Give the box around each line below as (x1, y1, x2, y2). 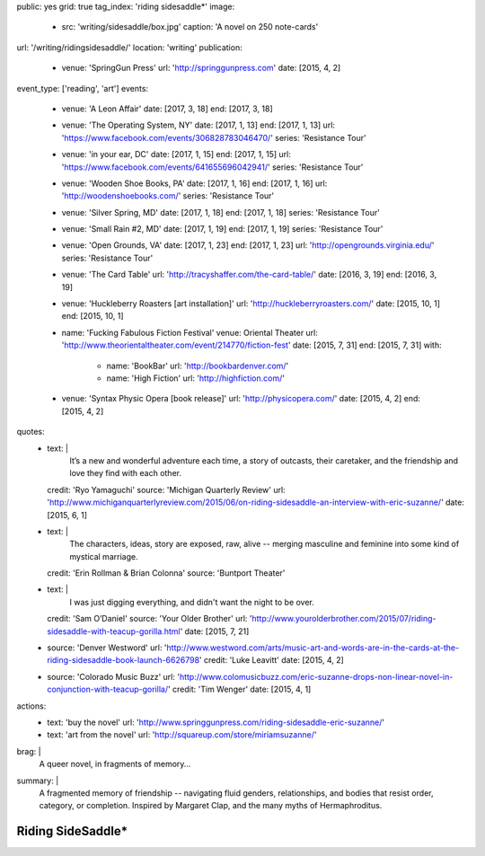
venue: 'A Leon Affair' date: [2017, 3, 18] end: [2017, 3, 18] (61, 103, 273, 114)
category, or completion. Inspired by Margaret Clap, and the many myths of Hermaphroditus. (39, 800, 383, 811)
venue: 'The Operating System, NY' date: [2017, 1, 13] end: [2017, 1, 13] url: (61, 119, 336, 130)
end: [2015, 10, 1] (61, 311, 124, 322)
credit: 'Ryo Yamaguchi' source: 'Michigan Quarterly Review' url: (47, 484, 287, 495)
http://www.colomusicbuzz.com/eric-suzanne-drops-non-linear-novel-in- (179, 671, 454, 682)
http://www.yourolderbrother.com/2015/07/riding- (251, 613, 436, 624)
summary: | (16, 775, 59, 786)
